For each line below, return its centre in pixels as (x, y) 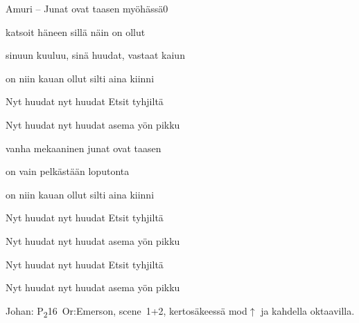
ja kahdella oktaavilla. (308, 310)
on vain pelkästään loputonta (68, 171)
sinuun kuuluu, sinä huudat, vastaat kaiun (95, 55)
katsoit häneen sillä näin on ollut (76, 31)
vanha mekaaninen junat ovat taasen (84, 148)
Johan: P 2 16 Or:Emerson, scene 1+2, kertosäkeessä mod (126, 311)
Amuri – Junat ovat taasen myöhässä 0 (87, 8)
